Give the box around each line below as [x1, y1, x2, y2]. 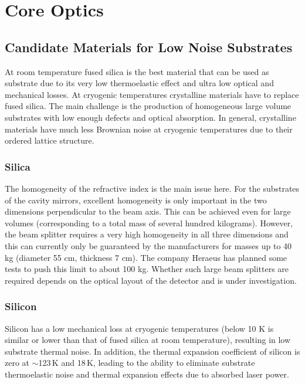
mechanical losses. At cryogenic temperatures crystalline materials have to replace [5, 88, 299, 100]
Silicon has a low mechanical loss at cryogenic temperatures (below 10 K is [5, 322, 274, 334]
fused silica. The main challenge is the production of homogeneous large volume [5, 100, 292, 112]
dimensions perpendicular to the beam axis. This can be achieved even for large [5, 205, 291, 218]
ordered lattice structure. [5, 134, 94, 147]
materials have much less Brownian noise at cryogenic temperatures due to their [5, 123, 293, 135]
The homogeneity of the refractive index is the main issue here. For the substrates [5, 182, 300, 194]
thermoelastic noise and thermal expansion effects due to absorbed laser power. [5, 368, 289, 380]
